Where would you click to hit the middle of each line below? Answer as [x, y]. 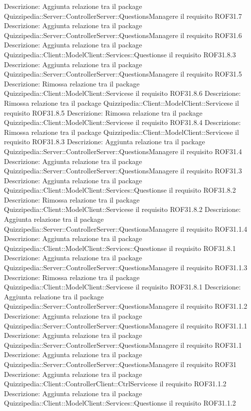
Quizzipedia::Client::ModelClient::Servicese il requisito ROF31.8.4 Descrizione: [123, 122]
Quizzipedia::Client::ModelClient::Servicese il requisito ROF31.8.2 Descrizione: [123, 209]
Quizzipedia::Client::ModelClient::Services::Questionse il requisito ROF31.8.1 [120, 248]
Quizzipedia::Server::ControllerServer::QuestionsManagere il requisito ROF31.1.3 [126, 267]
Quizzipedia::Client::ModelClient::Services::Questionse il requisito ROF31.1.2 [120, 403]
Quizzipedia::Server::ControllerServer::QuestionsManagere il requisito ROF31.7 [123, 16]
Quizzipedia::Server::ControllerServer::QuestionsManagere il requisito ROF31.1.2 [126, 306]
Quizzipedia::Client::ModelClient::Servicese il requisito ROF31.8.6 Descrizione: [123, 93]
